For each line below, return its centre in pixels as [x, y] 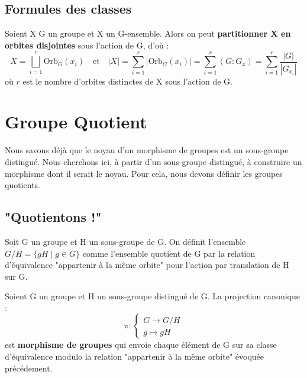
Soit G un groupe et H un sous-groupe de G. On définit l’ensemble [125, 241]
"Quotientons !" [53, 217]
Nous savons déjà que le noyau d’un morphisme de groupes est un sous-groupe [147, 150]
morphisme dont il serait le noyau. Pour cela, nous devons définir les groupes [144, 173]
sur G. [16, 276]
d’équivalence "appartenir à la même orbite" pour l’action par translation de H [147, 265]
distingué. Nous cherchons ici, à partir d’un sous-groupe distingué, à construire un [153, 161]
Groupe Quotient [76, 122]
